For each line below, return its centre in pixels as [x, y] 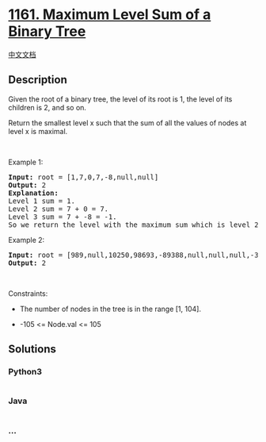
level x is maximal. [38, 131]
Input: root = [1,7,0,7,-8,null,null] [84, 177]
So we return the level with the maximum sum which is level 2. [136, 225]
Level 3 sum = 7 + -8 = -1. [63, 217]
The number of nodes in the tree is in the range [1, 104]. [110, 309]
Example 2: [27, 240]
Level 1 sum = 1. [42, 201]
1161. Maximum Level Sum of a [110, 15]
